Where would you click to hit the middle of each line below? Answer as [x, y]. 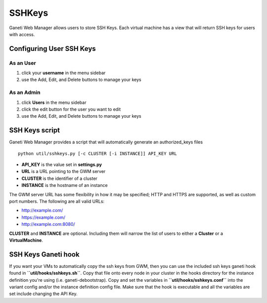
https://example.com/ [43, 217]
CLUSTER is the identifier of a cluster [59, 178]
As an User [23, 63]
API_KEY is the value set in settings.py [62, 165]
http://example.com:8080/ [48, 224]
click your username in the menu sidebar [64, 73]
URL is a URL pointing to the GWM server [64, 172]
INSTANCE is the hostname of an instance [65, 185]
